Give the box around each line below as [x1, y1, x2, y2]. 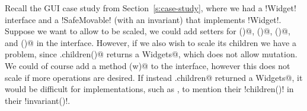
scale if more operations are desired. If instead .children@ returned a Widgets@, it [5, 71, 303, 83]
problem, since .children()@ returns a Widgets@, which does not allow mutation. [5, 48, 298, 60]
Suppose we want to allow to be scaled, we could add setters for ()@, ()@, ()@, [5, 25, 290, 37]
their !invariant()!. [5, 94, 71, 106]
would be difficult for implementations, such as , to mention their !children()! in [5, 83, 294, 95]
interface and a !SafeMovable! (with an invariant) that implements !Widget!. [5, 13, 282, 25]
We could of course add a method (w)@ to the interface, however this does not [5, 59, 290, 71]
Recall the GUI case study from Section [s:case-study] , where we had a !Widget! [5, 2, 296, 14]
